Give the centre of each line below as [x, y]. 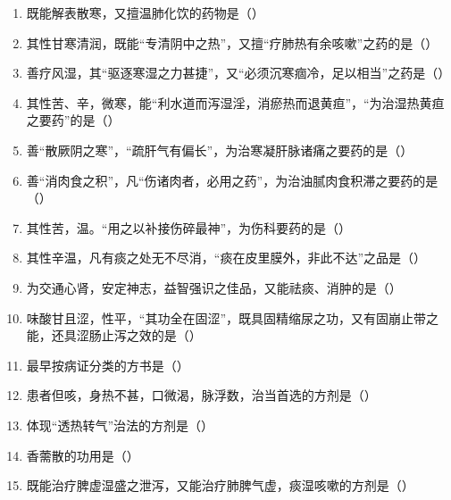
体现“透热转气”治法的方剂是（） [120, 425]
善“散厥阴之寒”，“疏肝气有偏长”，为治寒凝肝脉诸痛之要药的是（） [220, 150]
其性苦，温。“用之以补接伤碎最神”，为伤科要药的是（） [189, 227]
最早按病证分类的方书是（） [108, 365]
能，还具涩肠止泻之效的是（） [114, 335]
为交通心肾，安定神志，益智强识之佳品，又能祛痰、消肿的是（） [214, 287]
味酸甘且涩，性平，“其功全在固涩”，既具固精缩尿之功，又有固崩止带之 [233, 317]
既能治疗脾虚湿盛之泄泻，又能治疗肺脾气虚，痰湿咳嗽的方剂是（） [220, 485]
